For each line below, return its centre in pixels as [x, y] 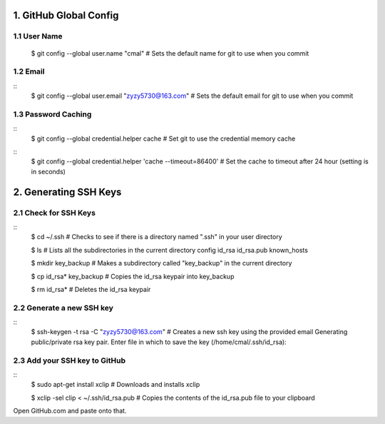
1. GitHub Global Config [66, 15]
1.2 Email [29, 71]
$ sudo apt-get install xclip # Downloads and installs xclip [115, 385]
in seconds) [48, 171]
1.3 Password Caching [52, 114]
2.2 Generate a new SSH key [63, 308]
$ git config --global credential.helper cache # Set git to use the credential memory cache [163, 138]
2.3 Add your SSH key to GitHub [70, 360]
